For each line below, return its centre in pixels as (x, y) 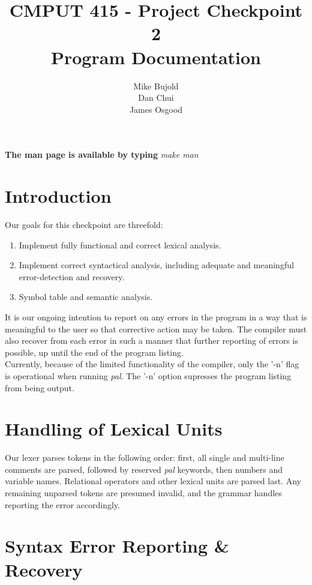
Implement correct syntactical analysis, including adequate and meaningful (156, 265)
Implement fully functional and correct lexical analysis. (120, 244)
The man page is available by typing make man (102, 154)
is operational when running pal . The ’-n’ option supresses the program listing (148, 375)
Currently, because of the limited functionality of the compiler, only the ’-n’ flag (152, 364)
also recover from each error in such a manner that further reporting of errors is (151, 340)
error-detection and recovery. (72, 276)
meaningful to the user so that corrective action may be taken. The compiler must (156, 328)
